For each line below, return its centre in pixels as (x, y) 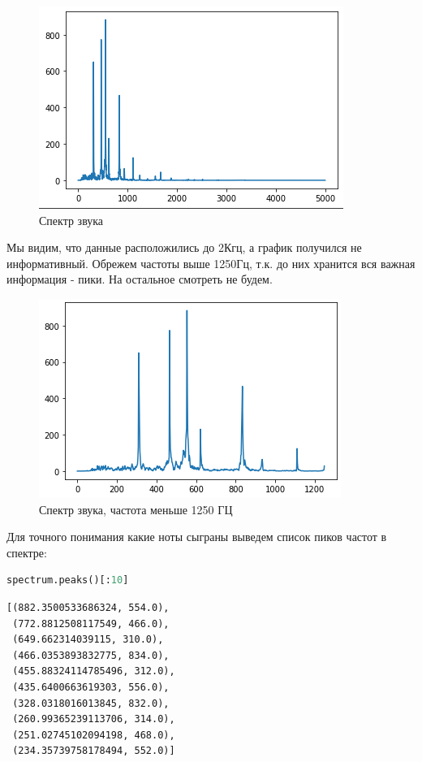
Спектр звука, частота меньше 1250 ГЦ (136, 509)
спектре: (27, 552)
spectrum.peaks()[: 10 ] (68, 580)
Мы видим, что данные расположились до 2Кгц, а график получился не (184, 247)
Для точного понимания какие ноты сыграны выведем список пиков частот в (197, 537)
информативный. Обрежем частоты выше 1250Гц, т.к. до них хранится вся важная (211, 263)
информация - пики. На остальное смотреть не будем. (140, 279)
